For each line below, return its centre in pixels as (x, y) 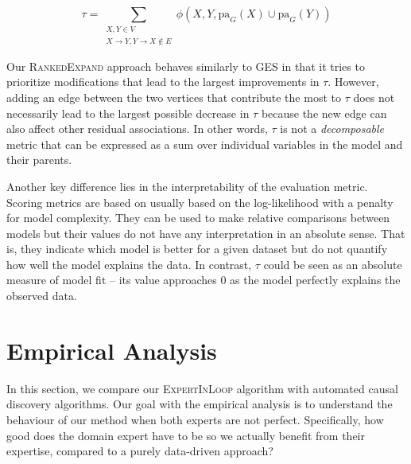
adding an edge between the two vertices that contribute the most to (174, 97)
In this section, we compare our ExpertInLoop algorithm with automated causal (202, 388)
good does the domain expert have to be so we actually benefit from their (186, 435)
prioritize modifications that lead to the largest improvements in (163, 82)
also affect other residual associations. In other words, (137, 129)
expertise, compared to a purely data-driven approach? (140, 451)
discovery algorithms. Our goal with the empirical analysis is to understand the (200, 404)
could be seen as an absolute (333, 264)
